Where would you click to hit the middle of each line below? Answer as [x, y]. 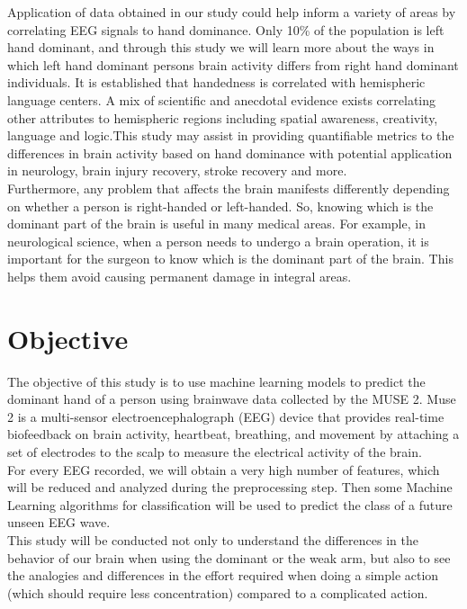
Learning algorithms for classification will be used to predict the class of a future [230, 504]
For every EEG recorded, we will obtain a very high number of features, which [224, 469]
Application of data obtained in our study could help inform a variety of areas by [232, 12]
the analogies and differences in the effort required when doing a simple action [223, 575]
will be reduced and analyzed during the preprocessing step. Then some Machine [230, 487]
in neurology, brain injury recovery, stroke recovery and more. [177, 170]
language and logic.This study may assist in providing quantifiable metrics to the [231, 135]
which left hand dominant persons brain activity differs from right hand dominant [233, 64]
